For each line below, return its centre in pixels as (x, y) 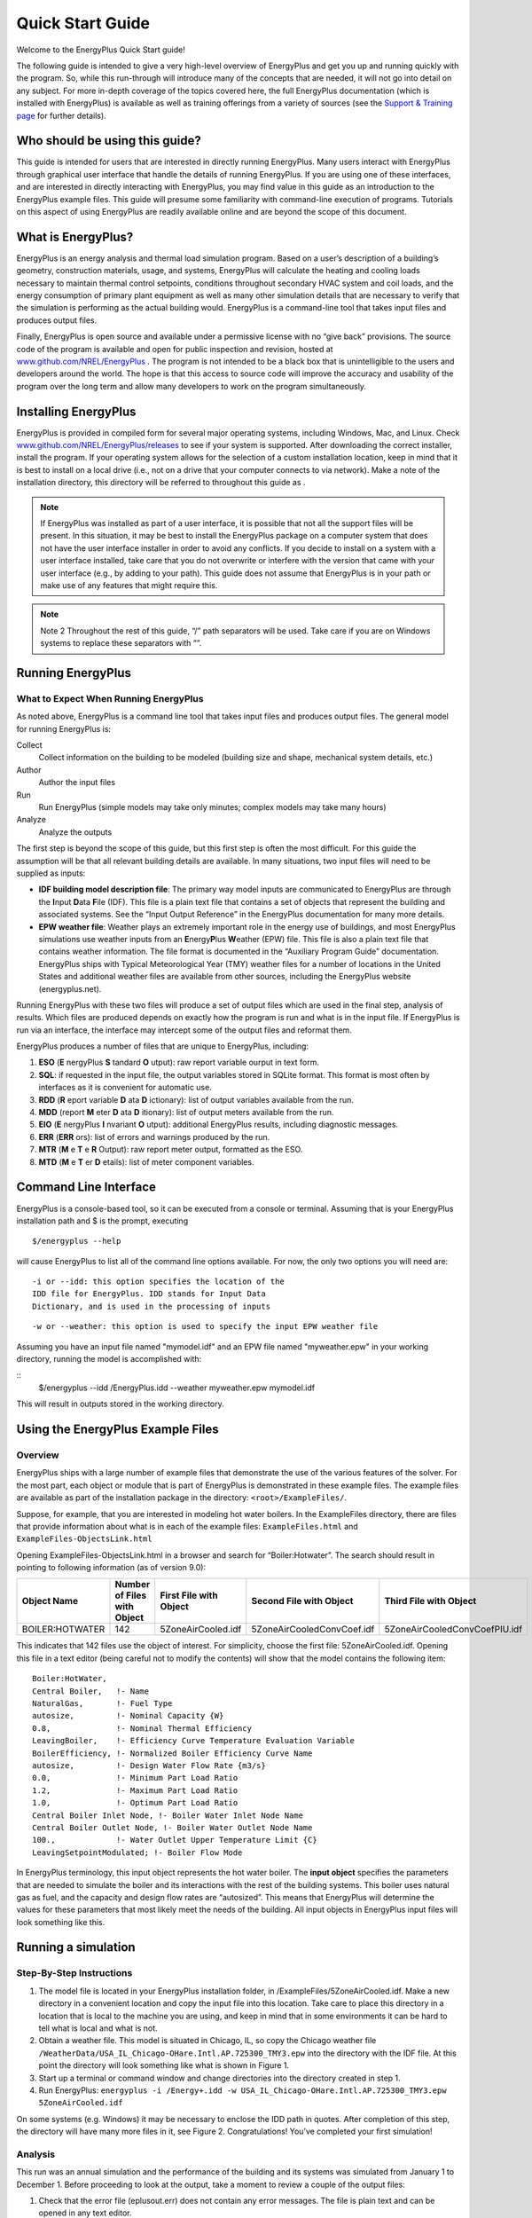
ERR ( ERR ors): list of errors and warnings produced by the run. (154, 1137)
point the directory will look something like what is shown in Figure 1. (164, 2065)
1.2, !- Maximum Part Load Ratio (135, 1790)
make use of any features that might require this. (129, 585)
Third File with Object (430, 1601)
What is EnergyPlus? (75, 236)
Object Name (50, 1601)
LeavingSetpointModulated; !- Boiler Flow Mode (137, 1852)
